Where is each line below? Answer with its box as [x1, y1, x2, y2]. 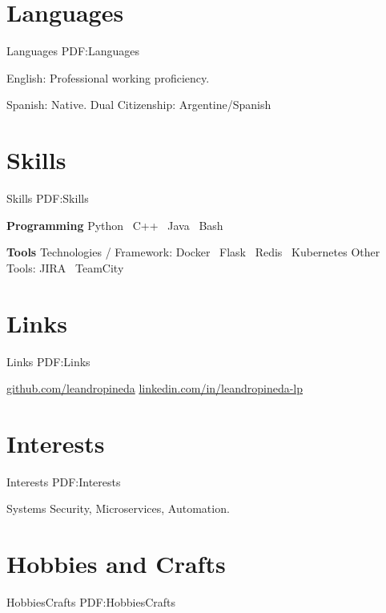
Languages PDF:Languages [6, 42, 140, 59]
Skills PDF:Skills [6, 190, 89, 207]
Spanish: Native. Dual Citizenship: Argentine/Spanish [6, 96, 271, 113]
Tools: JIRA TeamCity [6, 259, 124, 276]
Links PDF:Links [6, 353, 90, 369]
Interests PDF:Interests [6, 473, 121, 490]
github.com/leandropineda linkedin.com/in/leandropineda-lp [6, 380, 304, 397]
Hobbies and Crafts [6, 547, 226, 580]
